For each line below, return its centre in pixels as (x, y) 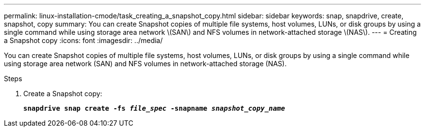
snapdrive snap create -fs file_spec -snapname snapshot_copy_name (154, 108)
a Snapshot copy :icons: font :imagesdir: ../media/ (83, 40)
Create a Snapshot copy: (63, 94)
